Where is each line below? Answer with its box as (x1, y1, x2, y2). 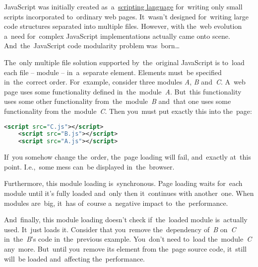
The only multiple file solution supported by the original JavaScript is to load (4, 57, 245, 67)
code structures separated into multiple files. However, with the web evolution (4, 21, 242, 31)
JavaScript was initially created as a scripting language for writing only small (4, 1, 243, 11)
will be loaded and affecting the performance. (4, 253, 145, 264)
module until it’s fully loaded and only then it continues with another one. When (4, 187, 254, 198)
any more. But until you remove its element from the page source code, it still (4, 243, 247, 254)
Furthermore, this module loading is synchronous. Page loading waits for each (4, 178, 243, 188)
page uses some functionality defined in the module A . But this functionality (4, 86, 242, 96)
